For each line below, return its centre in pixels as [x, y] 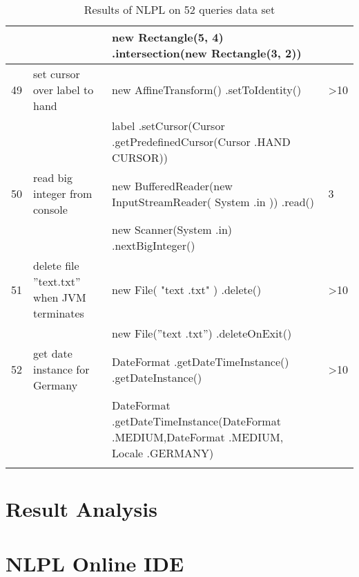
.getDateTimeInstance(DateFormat [196, 421]
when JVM [60, 297]
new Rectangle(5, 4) [168, 37]
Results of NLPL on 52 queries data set [179, 9]
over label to [64, 90]
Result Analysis [81, 509]
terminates [59, 313]
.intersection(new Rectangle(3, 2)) [207, 53]
